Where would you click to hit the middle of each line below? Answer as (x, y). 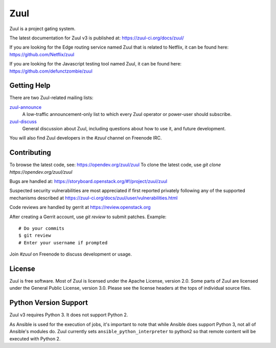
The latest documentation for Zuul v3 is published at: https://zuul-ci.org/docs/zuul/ (97, 38)
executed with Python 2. (35, 339)
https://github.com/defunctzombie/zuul (51, 71)
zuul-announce (26, 107)
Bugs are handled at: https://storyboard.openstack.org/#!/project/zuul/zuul (88, 181)
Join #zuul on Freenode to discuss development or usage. (71, 254)
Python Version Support (49, 303)
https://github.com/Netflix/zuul (42, 54)
